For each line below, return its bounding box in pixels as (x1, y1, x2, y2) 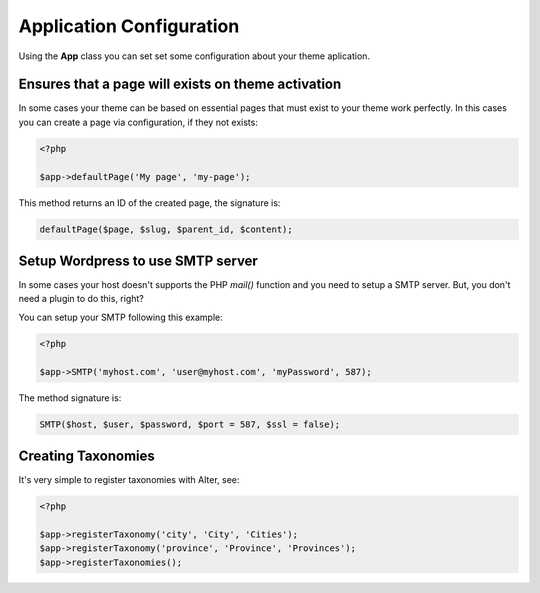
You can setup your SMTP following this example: (18, 311, 224, 323)
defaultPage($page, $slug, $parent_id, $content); (39, 223, 294, 235)
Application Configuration (18, 15, 240, 37)
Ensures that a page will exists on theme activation (18, 76, 342, 93)
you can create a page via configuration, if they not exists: (18, 116, 259, 128)
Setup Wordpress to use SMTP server (18, 252, 259, 269)
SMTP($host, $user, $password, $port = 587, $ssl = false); (39, 418, 341, 430)
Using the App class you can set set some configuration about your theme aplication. (18, 50, 370, 62)
